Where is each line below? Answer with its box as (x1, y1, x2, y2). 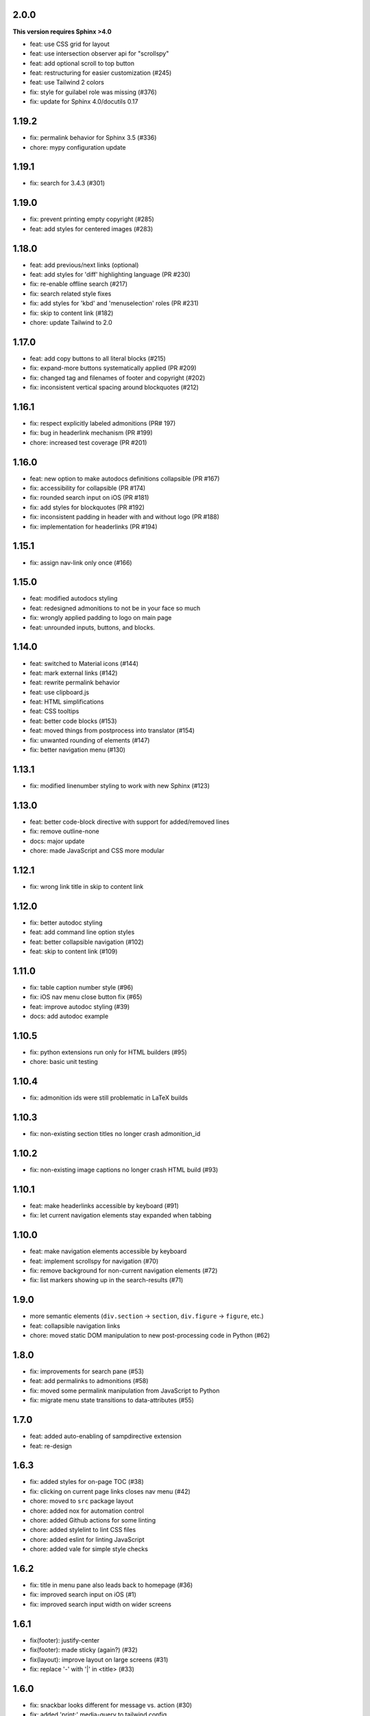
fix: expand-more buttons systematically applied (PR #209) (29, 364, 197, 372)
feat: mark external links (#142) (29, 669, 118, 677)
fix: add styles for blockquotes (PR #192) (29, 503, 145, 511)
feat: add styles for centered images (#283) (29, 224, 153, 233)
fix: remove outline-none (29, 827, 99, 835)
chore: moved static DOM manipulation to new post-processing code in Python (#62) (29, 1332, 271, 1340)
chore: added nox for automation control (29, 1507, 144, 1515)
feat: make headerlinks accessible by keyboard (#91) (29, 1202, 180, 1209)
